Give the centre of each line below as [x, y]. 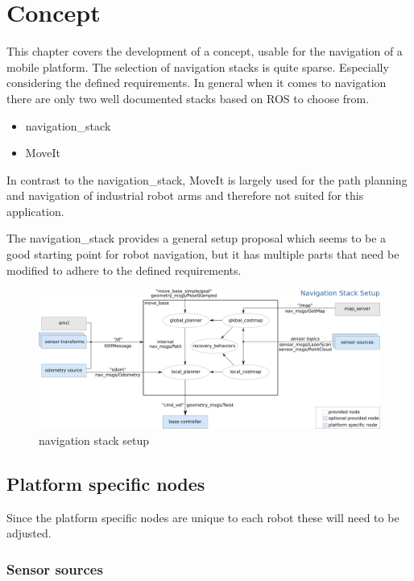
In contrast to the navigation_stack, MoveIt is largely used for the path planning [207, 179]
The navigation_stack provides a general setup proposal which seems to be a [197, 238]
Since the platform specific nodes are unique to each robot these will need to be [203, 517]
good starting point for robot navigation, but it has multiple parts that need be [203, 254]
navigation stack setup [94, 440]
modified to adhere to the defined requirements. [124, 270]
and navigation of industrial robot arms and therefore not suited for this [185, 195]
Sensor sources [55, 569]
